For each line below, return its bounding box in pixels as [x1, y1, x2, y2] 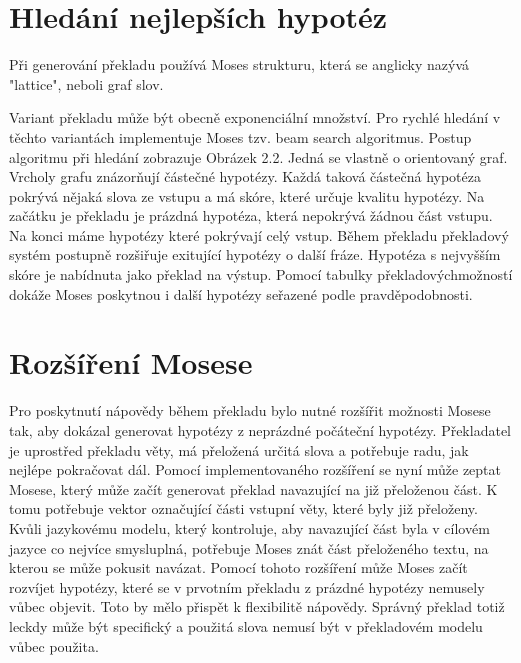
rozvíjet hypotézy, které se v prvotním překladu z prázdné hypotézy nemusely [9, 576, 485, 597]
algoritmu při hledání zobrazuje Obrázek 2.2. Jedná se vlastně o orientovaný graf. [9, 146, 508, 167]
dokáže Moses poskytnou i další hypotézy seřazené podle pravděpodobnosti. [9, 283, 473, 304]
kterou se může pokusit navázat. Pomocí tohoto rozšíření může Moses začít [9, 557, 468, 578]
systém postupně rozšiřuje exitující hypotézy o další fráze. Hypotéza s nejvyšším [9, 244, 501, 265]
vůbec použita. [9, 635, 99, 656]
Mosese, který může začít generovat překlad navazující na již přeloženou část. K [9, 478, 498, 499]
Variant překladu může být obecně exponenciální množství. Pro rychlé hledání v [9, 107, 501, 128]
